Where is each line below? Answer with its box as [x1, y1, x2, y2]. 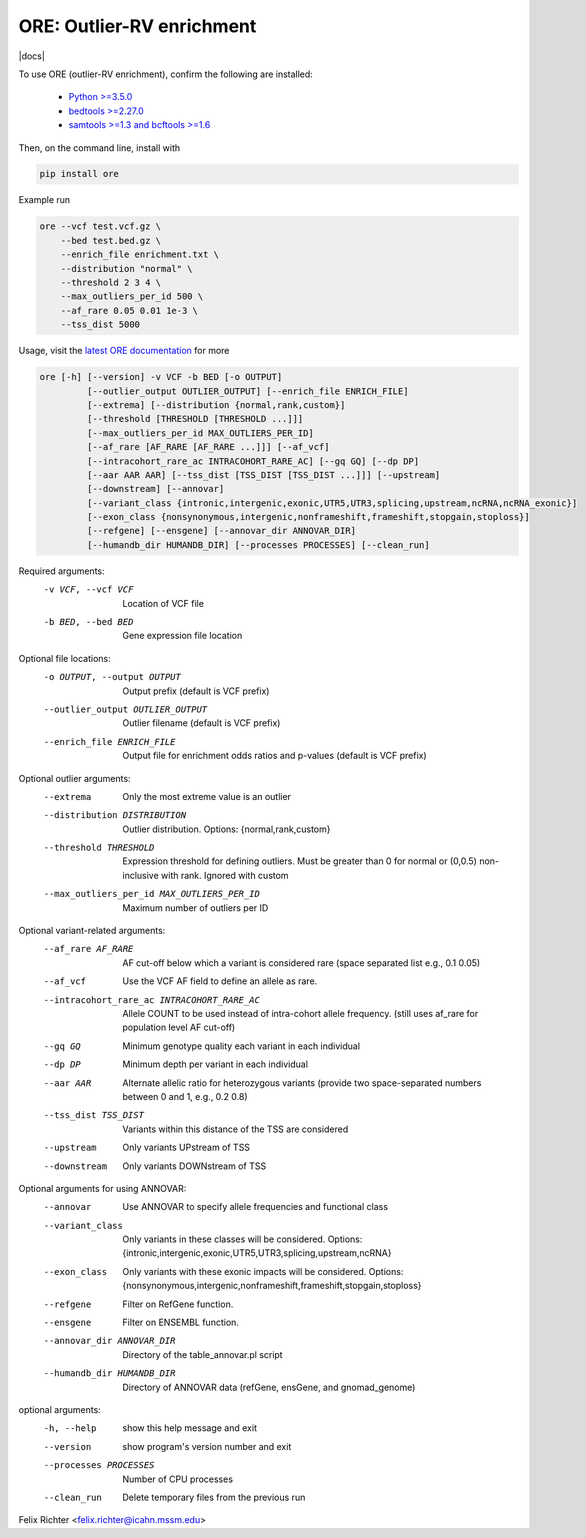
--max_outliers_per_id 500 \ [60, 291, 204, 302]
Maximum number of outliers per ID [122, 901, 269, 914]
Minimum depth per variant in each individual [122, 1058, 309, 1070]
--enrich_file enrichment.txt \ [60, 249, 220, 260]
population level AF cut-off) [122, 1021, 236, 1034]
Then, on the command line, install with [18, 141, 181, 154]
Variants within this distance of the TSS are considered [122, 1123, 349, 1135]
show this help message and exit [122, 1422, 257, 1434]
